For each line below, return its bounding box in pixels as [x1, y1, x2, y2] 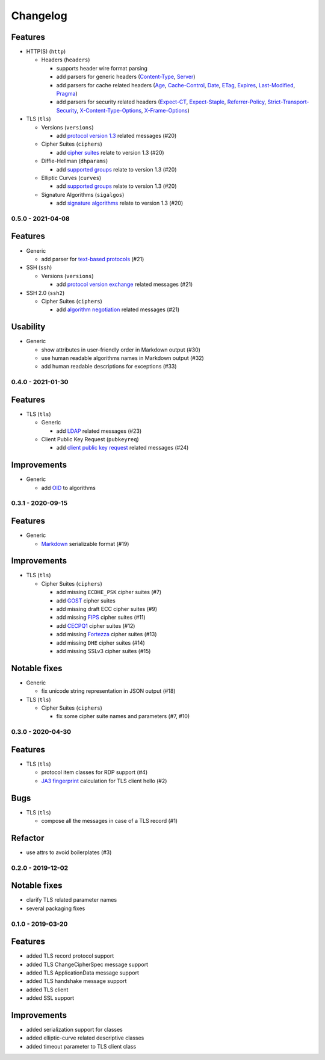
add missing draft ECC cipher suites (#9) [56, 606, 158, 613]
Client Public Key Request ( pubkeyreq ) [41, 436, 139, 443]
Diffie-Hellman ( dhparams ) [41, 157, 108, 165]
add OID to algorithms [41, 484, 96, 491]
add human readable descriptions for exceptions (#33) [41, 363, 177, 370]
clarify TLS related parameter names [26, 896, 117, 903]
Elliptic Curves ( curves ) [41, 174, 102, 181]
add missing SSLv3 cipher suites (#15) [56, 647, 151, 654]
